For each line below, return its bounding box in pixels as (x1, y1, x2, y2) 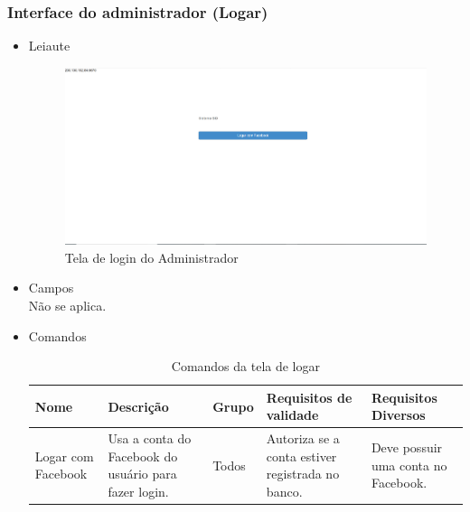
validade (266, 405, 319, 424)
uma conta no (371, 455, 447, 474)
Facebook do (108, 446, 178, 465)
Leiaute (28, 36, 70, 55)
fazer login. (108, 481, 169, 500)
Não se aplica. (28, 295, 107, 314)
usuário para (108, 464, 177, 483)
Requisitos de (266, 387, 352, 406)
